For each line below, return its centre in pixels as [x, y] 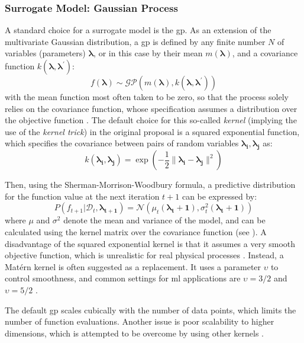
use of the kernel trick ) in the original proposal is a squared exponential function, [152, 131]
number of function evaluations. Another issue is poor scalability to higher [140, 321]
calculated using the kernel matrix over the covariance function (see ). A [136, 231]
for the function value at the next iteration [82, 196]
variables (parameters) [45, 53]
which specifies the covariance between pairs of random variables [122, 143]
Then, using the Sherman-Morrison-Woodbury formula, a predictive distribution [150, 185]
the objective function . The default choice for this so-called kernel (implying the [151, 120]
